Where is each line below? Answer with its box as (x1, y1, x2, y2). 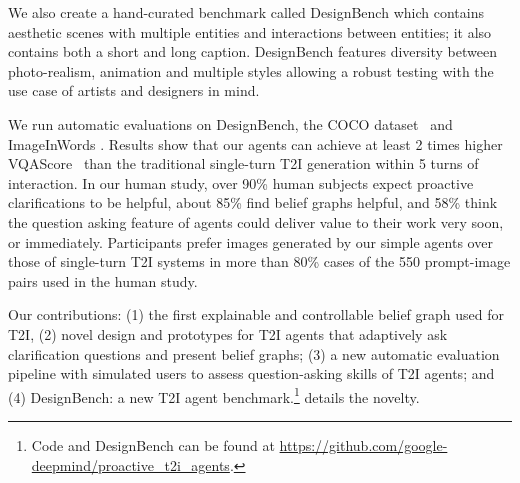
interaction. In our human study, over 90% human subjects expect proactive (8, 172, 474, 193)
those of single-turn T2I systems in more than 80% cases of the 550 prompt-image (8, 251, 511, 272)
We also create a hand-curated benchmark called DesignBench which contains (8, 2, 484, 22)
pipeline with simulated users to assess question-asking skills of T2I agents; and (8, 363, 495, 384)
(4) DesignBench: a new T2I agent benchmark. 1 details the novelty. (8, 383, 420, 407)
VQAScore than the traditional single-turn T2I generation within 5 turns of (8, 153, 479, 174)
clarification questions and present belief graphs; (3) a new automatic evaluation (8, 343, 500, 364)
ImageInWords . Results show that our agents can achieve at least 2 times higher (8, 133, 503, 154)
